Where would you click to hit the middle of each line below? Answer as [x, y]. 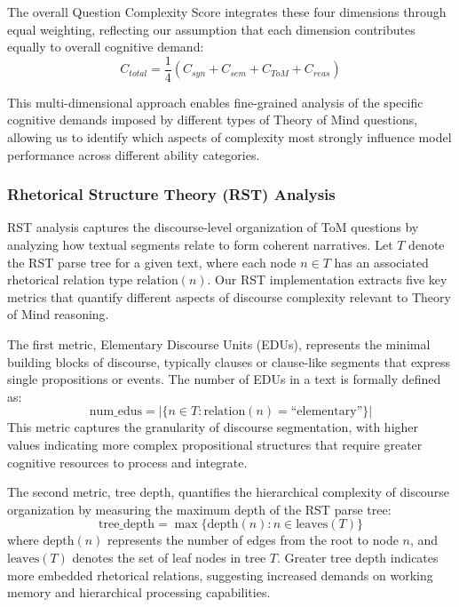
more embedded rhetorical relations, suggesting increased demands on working [220, 575]
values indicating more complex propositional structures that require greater [215, 444]
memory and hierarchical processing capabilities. [139, 592]
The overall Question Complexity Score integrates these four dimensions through [227, 12]
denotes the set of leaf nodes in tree [169, 557]
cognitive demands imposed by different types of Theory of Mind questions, [213, 120]
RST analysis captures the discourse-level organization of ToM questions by [213, 227]
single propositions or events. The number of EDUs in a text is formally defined [224, 379]
